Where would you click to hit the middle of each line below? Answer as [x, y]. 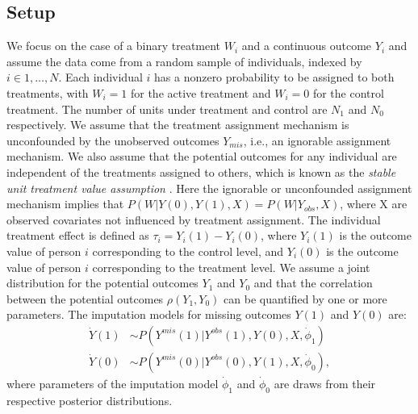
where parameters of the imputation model [113, 383]
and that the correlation [313, 283]
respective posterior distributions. [90, 400]
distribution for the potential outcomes [102, 283]
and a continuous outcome [307, 46]
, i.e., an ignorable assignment [317, 140]
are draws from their [325, 383]
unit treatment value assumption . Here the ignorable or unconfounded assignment [209, 188]
